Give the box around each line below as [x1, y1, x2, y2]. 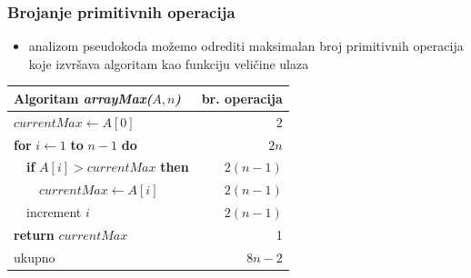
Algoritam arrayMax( [14, 88, 153, 107]
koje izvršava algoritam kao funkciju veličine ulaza [28, 54, 309, 73]
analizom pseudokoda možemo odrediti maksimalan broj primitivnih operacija [28, 36, 464, 55]
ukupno [14, 247, 55, 266]
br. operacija [201, 88, 283, 107]
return [14, 224, 55, 243]
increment [25, 203, 82, 222]
